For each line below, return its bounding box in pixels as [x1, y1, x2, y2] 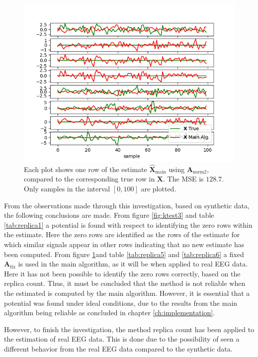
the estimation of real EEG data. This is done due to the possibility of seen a [4, 334, 240, 344]
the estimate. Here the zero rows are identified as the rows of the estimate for [4, 229, 240, 240]
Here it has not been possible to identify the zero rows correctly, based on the [4, 268, 241, 278]
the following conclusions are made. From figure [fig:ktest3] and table [4, 210, 214, 220]
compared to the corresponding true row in [24, 174, 155, 184]
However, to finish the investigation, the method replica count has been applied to [4, 324, 255, 334]
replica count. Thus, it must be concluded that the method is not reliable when [4, 278, 246, 288]
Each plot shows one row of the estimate [24, 164, 147, 174]
